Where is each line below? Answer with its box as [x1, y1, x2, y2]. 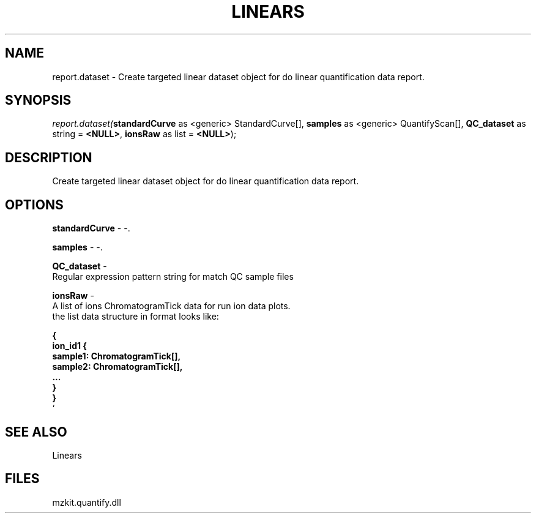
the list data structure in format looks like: [52, 311, 219, 322]
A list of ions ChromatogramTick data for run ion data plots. [52, 301, 291, 312]
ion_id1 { [52, 340, 87, 351]
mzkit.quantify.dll [52, 497, 121, 508]
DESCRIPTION [5, 149, 92, 165]
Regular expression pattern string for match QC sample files [52, 271, 294, 282]
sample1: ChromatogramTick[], [52, 351, 181, 362]
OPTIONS [5, 197, 64, 212]
